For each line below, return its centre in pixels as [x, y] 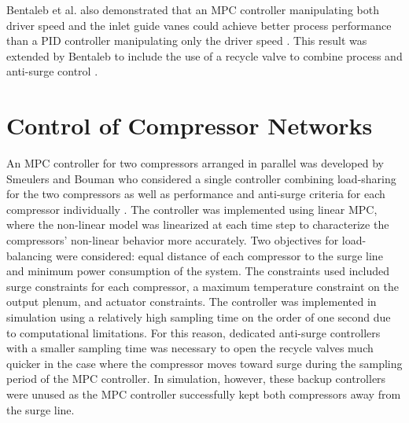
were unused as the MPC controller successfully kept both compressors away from [204, 394]
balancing [29, 255]
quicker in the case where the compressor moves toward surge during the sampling [204, 363]
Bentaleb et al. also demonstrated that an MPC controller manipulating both [193, 9]
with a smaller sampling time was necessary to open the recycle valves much [190, 348]
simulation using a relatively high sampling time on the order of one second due [199, 317]
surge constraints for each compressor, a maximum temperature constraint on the [203, 286]
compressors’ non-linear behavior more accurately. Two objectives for [173, 240]
